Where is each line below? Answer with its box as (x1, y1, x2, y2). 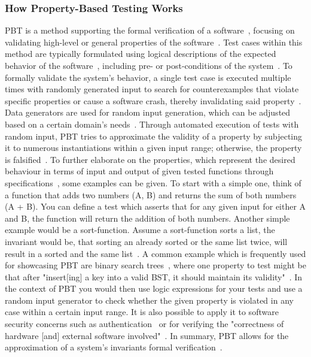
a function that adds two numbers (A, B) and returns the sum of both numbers (5, 188, 297, 201)
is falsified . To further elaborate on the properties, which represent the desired (5, 153, 295, 165)
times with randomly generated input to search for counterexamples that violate (5, 83, 299, 95)
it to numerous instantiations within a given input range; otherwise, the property (5, 141, 302, 154)
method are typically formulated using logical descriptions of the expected (5, 47, 276, 60)
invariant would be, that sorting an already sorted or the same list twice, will (5, 235, 288, 247)
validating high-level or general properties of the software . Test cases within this (5, 35, 303, 48)
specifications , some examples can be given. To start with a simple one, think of (5, 176, 301, 189)
